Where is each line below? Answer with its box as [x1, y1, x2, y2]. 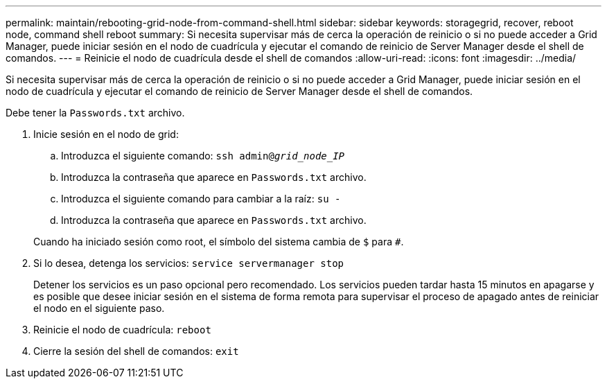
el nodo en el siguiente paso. [33, 302, 165, 314]
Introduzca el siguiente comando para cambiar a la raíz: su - [61, 193, 341, 204]
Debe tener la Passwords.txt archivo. [6, 107, 185, 119]
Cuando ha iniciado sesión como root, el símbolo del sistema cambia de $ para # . [33, 236, 404, 247]
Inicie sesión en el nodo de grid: [33, 128, 179, 140]
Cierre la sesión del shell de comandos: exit [33, 345, 239, 357]
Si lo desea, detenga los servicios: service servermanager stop [33, 257, 344, 269]
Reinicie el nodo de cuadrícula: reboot [33, 324, 211, 335]
